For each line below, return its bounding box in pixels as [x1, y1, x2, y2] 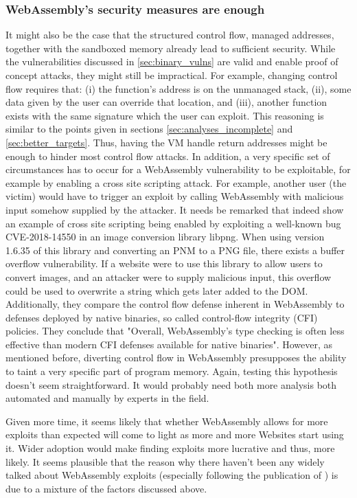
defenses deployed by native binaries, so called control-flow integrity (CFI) [5, 310, 318, 324]
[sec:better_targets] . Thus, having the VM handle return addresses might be [5, 135, 327, 149]
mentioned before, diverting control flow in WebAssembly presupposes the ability [5, 350, 347, 365]
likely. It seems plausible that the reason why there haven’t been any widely [5, 454, 325, 468]
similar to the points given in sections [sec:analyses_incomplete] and [5, 122, 293, 136]
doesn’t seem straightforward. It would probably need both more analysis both [5, 377, 337, 392]
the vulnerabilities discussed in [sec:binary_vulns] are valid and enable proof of [5, 54, 338, 69]
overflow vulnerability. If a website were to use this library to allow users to [5, 256, 323, 271]
